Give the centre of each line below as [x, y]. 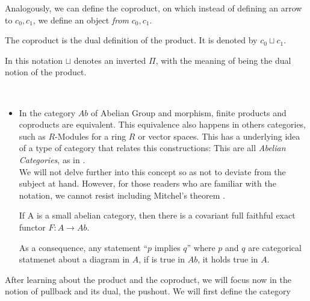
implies [167, 247]
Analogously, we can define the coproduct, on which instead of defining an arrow [153, 8]
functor [32, 227]
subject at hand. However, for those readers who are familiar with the [147, 183]
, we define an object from [81, 20]
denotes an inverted [110, 60]
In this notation [34, 60]
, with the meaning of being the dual [223, 60]
